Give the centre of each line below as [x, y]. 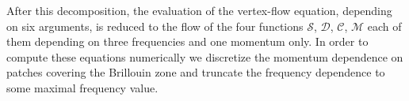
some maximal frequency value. [82, 87]
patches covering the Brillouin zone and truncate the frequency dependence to [196, 72]
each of [384, 26]
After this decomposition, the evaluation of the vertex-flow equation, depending [199, 10]
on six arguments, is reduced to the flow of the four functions [155, 26]
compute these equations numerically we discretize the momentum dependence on [205, 56]
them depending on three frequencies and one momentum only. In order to [187, 41]
